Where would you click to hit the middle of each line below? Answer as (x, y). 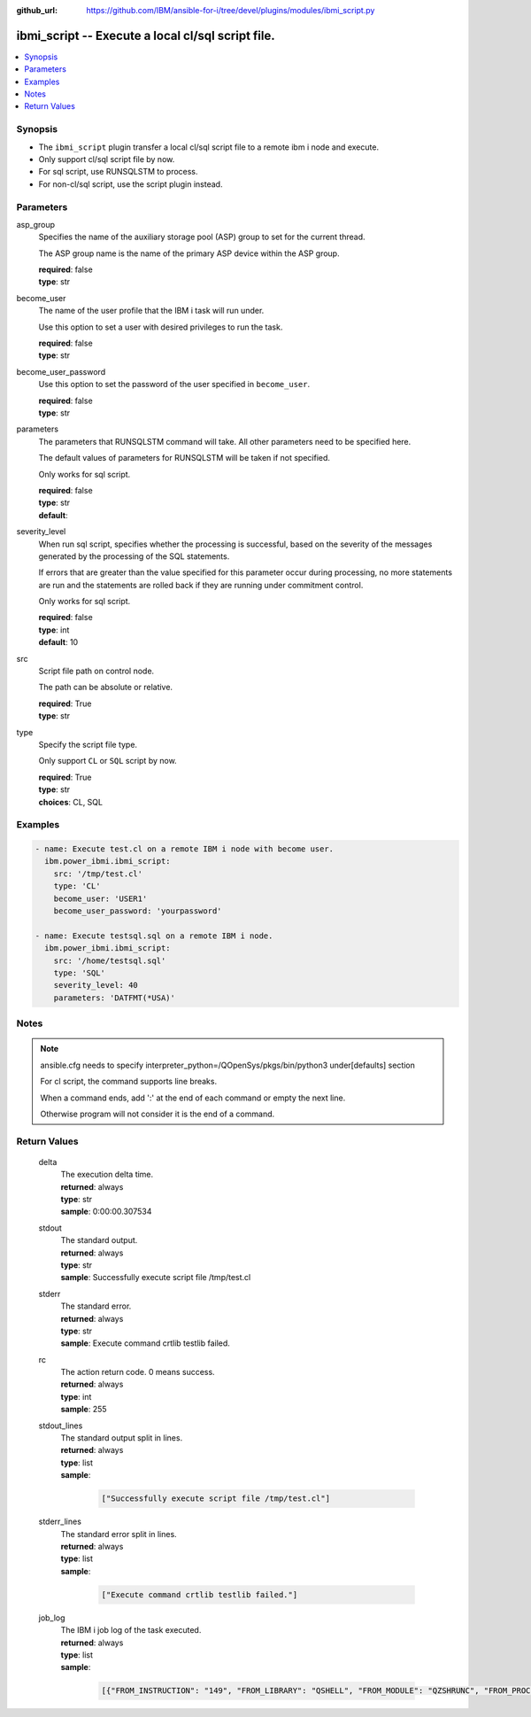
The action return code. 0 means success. (138, 1372)
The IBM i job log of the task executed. (131, 1630)
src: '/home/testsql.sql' (110, 960)
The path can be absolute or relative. (105, 688)
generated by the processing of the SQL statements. (134, 556)
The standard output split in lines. (122, 1438)
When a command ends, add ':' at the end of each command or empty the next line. (193, 1098)
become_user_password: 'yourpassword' (138, 911)
